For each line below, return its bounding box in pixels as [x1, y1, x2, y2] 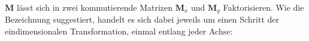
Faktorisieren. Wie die [223, 1, 304, 13]
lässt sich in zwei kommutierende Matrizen [16, 1, 173, 13]
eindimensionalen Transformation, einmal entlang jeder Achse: [5, 25, 233, 37]
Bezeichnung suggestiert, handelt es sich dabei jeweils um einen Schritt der [5, 13, 279, 26]
